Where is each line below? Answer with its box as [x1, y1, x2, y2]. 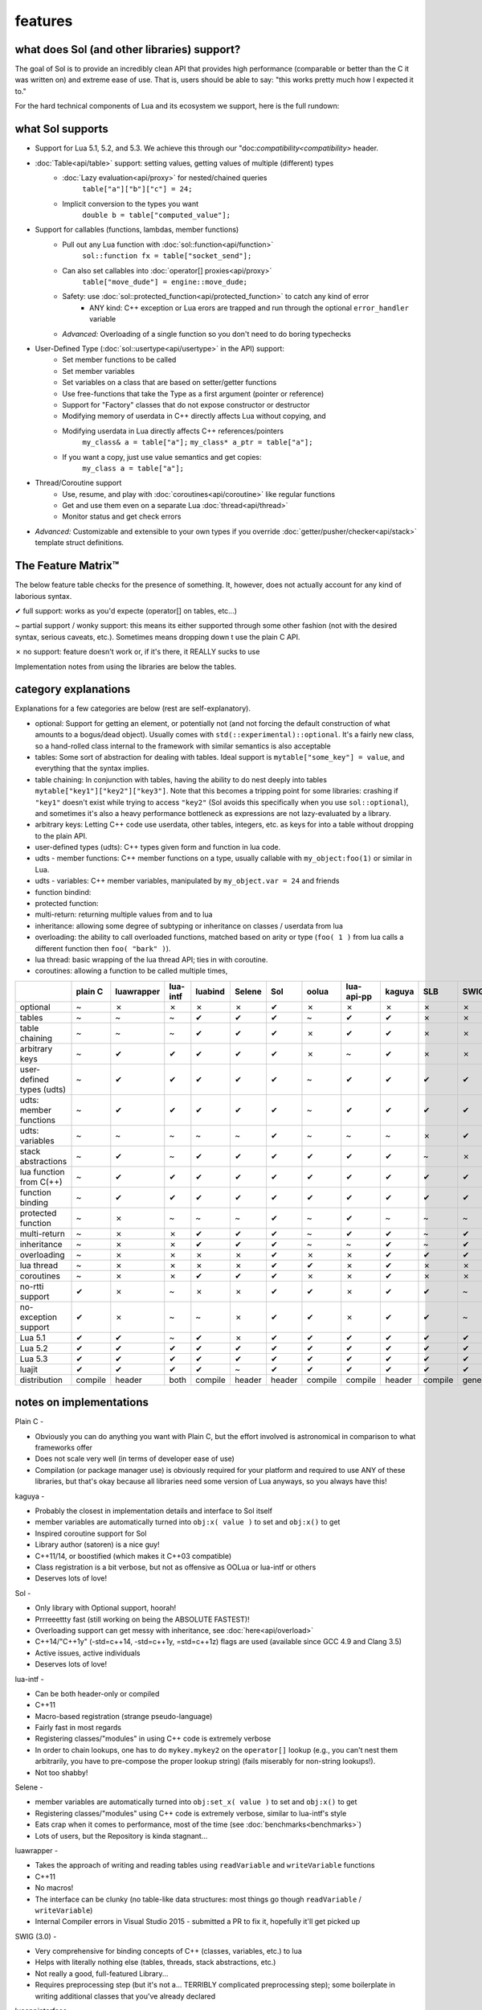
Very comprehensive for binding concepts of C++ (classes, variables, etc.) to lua [35, 1946, 303, 1956]
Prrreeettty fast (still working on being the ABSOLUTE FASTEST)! [35, 1614, 250, 1624]
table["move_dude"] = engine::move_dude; [82, 277, 248, 287]
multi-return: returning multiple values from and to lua [35, 909, 213, 920]
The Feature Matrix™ [14, 559, 120, 572]
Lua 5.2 [19, 1343, 48, 1354]
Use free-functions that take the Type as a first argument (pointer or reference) [62, 388, 325, 398]
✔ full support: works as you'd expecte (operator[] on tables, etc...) [14, 605, 237, 615]
